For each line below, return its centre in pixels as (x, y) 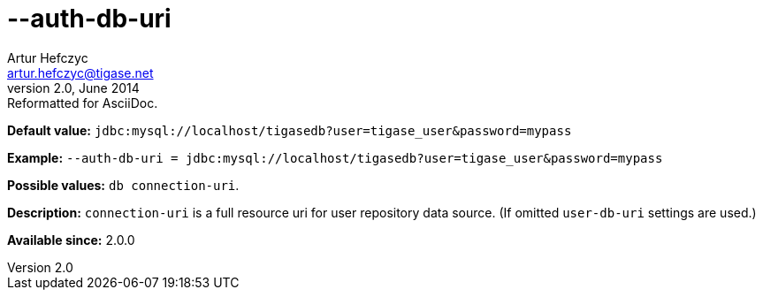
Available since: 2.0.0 (71, 240)
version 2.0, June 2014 (73, 88)
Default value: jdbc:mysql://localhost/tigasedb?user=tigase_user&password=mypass (290, 130)
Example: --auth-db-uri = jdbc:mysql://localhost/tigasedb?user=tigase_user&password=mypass (335, 157)
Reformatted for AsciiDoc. (83, 103)
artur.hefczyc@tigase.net (80, 72)
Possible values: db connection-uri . (123, 185)
